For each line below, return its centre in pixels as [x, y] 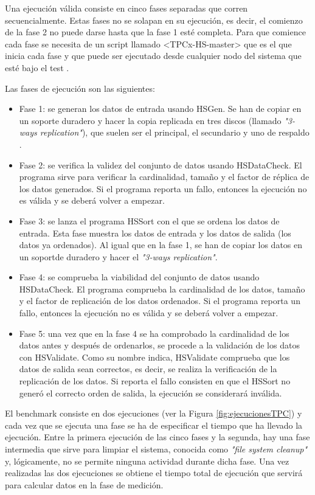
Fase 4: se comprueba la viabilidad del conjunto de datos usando [139, 277]
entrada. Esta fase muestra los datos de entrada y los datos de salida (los [155, 233]
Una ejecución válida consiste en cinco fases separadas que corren [126, 8]
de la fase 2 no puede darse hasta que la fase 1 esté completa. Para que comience [155, 32]
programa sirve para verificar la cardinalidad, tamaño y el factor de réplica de [164, 177]
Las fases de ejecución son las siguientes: [80, 88]
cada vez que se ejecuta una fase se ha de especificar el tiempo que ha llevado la [154, 425]
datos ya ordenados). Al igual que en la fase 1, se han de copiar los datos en [161, 245]
